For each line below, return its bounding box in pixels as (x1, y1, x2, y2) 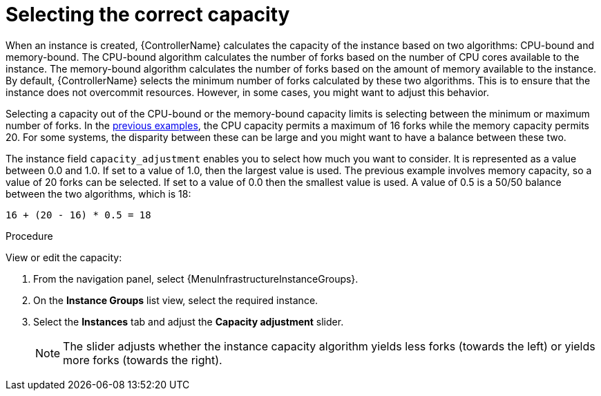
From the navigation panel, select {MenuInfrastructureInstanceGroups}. (33, 272, 359, 285)
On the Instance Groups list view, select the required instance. (33, 294, 318, 306)
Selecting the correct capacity (6, 3, 290, 26)
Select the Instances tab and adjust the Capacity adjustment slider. (33, 315, 344, 328)
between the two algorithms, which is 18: (6, 187, 191, 200)
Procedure (6, 229, 53, 242)
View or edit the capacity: (6, 251, 122, 263)
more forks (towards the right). (63, 352, 222, 367)
